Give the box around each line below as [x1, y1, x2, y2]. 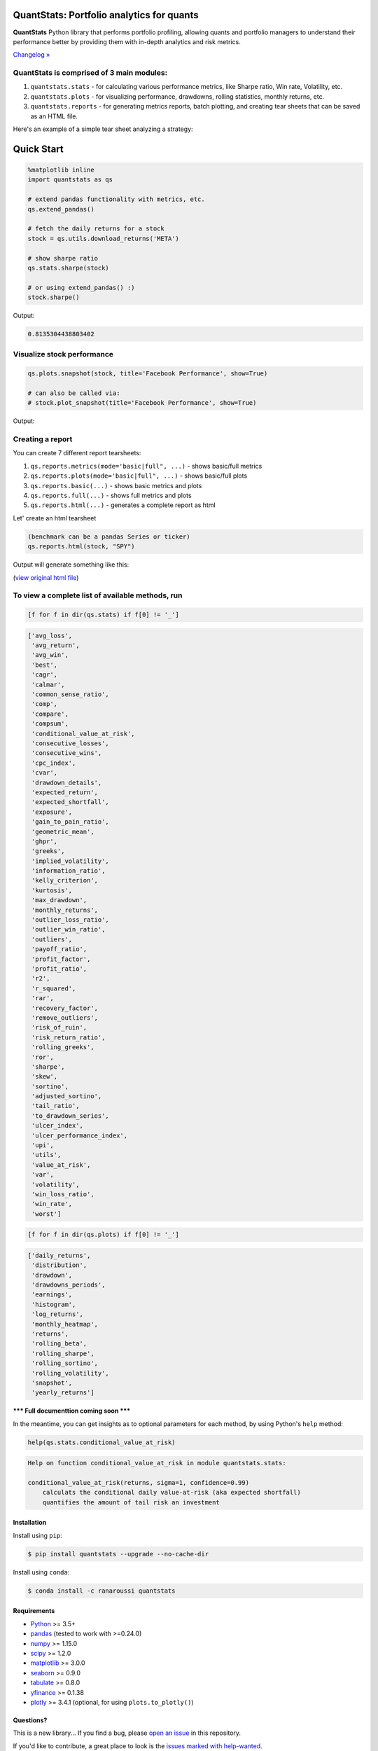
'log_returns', [31, 1310, 84, 1318]
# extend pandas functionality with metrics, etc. [27, 195, 206, 203]
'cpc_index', [31, 759, 76, 767]
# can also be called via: [27, 389, 120, 397]
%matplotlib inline [27, 166, 94, 174]
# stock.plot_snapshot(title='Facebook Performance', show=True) [27, 399, 257, 407]
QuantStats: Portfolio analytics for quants [13, 9, 199, 21]
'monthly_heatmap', [31, 1320, 98, 1328]
